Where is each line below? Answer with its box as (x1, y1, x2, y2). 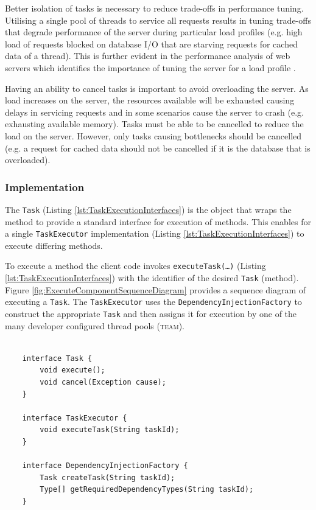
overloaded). (5, 153, 51, 166)
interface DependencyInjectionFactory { (22, 461, 188, 470)
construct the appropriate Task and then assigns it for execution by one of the (5, 307, 297, 320)
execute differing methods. (5, 239, 103, 251)
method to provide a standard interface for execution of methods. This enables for (5, 215, 311, 228)
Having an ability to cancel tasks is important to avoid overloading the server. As (5, 82, 309, 94)
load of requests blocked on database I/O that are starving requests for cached (5, 37, 298, 50)
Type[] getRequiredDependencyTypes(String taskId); (40, 485, 254, 494)
